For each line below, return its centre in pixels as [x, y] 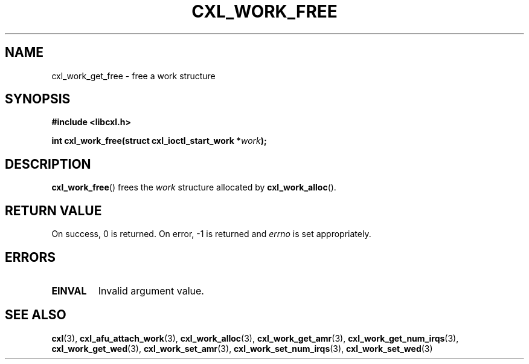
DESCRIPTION [48, 164]
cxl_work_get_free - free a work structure [133, 76]
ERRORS [30, 257]
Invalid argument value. [151, 291]
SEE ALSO [36, 315]
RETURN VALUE [53, 210]
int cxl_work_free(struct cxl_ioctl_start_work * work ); [159, 141]
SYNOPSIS [38, 99]
